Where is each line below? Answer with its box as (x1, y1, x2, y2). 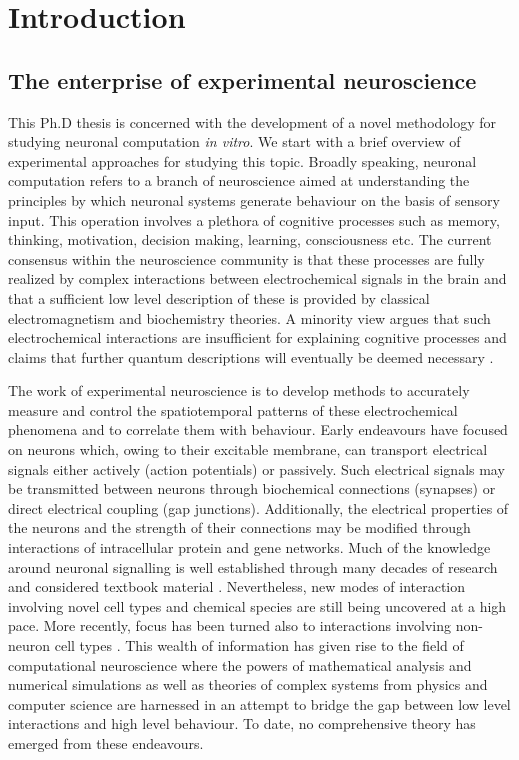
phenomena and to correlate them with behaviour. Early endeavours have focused (8, 419, 508, 440)
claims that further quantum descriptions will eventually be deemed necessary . (8, 346, 494, 367)
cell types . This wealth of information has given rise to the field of (54, 635, 464, 656)
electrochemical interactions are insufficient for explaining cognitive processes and (8, 327, 507, 348)
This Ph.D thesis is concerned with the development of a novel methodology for (8, 111, 497, 132)
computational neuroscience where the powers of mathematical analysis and (8, 654, 472, 675)
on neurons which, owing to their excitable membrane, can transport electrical (8, 439, 488, 460)
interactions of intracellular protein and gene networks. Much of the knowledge (8, 537, 491, 558)
